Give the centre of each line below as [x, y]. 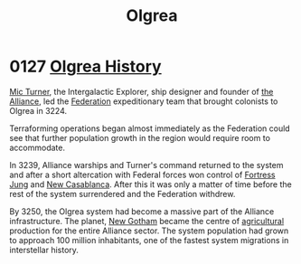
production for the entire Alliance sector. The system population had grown [149, 231]
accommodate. [38, 147]
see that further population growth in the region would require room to [140, 137]
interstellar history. [44, 250]
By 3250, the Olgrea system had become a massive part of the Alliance [142, 211]
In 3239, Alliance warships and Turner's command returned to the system [146, 165]
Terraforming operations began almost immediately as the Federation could [150, 128]
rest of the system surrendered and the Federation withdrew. [122, 193]
